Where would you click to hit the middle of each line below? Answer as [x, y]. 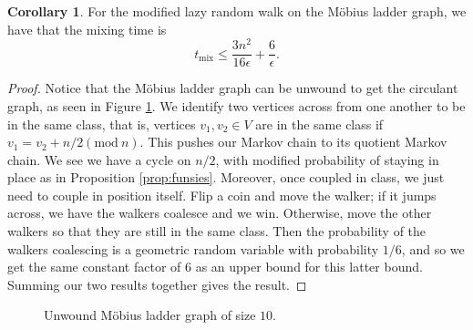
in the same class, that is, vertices [102, 124]
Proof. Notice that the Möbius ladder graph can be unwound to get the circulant [233, 88]
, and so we [433, 248]
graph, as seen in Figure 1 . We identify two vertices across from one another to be [236, 105]
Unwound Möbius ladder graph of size [150, 315]
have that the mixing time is [87, 29]
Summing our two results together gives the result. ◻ [157, 284]
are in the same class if [319, 124]
